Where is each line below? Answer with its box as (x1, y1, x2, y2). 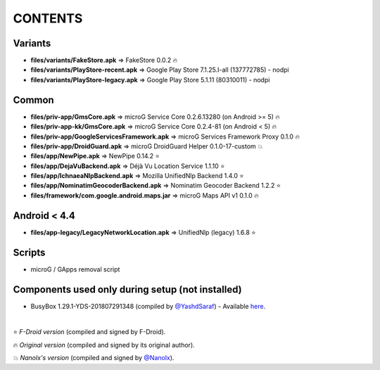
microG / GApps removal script (30, 264, 120, 274)
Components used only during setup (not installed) (13, 283, 242, 295)
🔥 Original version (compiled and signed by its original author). (13, 340, 195, 349)
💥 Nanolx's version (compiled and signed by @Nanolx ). (13, 354, 175, 362)
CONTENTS (13, 11, 83, 26)
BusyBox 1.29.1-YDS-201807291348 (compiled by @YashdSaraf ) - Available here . (30, 302, 266, 310)
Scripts (13, 246, 46, 258)
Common (13, 94, 54, 106)
